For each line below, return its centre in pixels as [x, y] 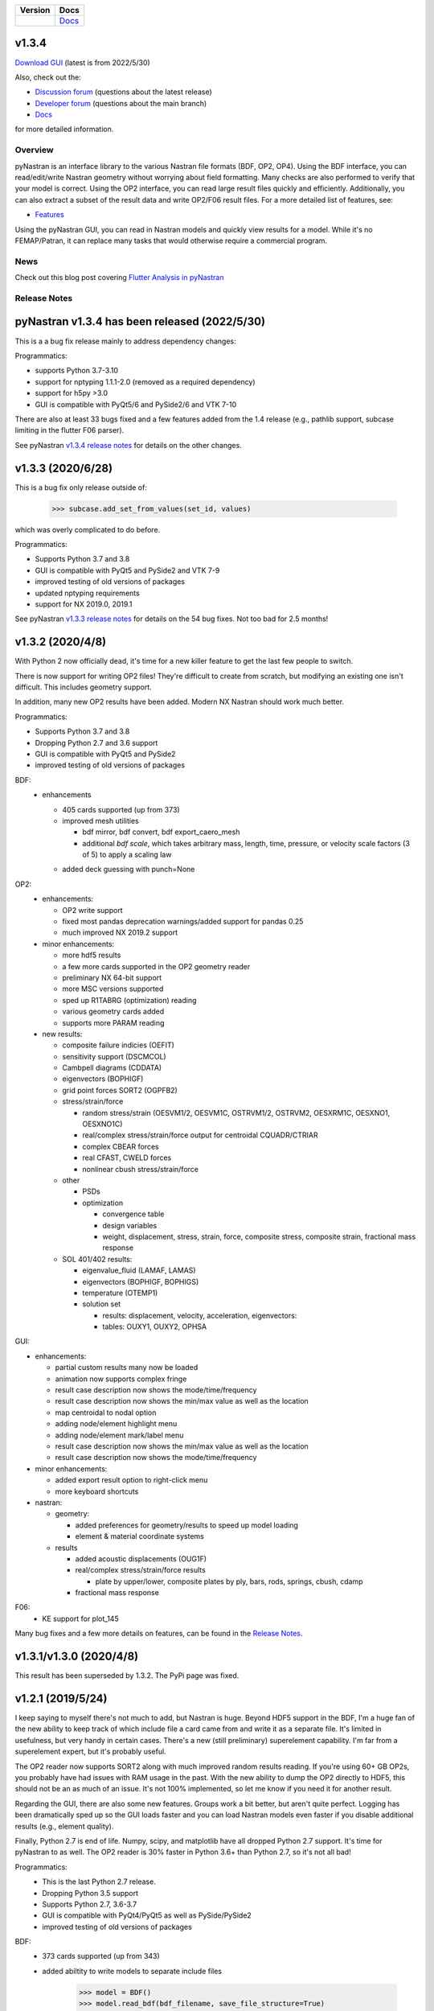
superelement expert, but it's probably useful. [90, 1752]
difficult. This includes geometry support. [83, 687]
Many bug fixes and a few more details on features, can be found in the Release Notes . [159, 1634]
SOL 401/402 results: [97, 1259]
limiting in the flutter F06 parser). [70, 430]
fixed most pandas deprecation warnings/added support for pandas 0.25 [183, 922]
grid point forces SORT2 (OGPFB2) [120, 1090]
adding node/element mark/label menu [119, 1435]
